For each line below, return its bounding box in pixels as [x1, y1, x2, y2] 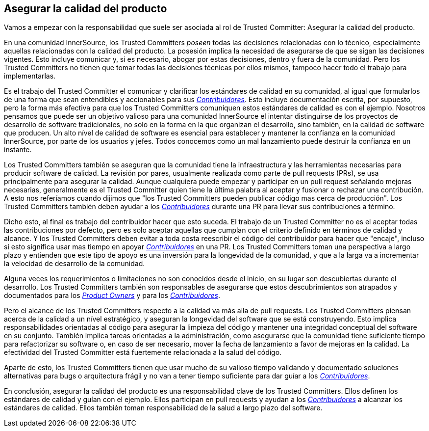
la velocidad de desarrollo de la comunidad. [4, 259, 145, 268]
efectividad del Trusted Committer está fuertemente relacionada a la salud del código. [4, 348, 282, 357]
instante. [4, 145, 32, 154]
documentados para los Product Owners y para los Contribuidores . [4, 291, 221, 300]
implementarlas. [4, 72, 56, 81]
